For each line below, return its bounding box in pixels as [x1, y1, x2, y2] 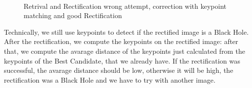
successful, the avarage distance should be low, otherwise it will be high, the [4, 65, 233, 75]
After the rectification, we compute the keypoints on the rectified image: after [4, 36, 238, 46]
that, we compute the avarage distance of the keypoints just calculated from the [4, 45, 245, 56]
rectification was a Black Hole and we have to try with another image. [4, 74, 216, 85]
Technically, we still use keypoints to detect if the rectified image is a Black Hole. [4, 26, 249, 37]
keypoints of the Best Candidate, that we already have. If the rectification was [4, 55, 240, 66]
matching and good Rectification [24, 10, 122, 21]
